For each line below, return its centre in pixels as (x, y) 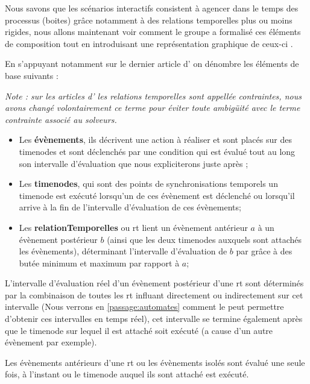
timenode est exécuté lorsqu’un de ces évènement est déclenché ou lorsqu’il (157, 195)
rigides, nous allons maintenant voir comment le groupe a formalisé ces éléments (153, 32)
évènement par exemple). (51, 342)
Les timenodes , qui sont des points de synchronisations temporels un (148, 184)
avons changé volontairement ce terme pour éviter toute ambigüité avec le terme (153, 108)
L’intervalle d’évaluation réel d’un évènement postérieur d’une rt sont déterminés (154, 283)
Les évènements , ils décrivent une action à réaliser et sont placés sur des (155, 140)
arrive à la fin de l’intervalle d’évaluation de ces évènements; (130, 207)
